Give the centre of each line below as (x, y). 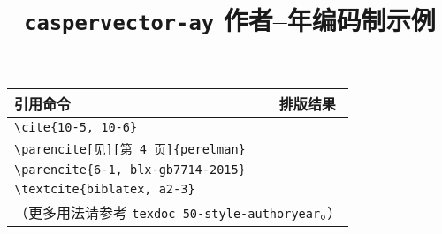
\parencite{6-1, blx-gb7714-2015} (130, 169)
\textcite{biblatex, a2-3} (105, 189)
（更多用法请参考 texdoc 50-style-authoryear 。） (178, 212)
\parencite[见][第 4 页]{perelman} (130, 149)
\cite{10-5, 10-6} (76, 127)
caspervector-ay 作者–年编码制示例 (230, 20)
